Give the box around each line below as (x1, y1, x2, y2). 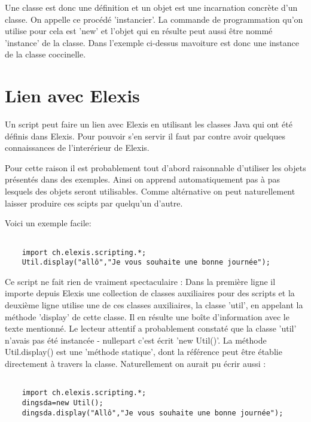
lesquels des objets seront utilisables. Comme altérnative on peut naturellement (5, 185, 295, 198)
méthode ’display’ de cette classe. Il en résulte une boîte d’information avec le (5, 310, 289, 323)
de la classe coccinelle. (5, 48, 86, 60)
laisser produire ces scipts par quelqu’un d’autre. (5, 196, 183, 209)
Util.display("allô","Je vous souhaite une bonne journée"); (22, 258, 270, 267)
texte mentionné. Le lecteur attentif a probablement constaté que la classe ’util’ (5, 322, 297, 335)
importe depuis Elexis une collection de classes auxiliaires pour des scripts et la (5, 287, 295, 299)
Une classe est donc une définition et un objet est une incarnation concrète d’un (5, 1, 298, 13)
